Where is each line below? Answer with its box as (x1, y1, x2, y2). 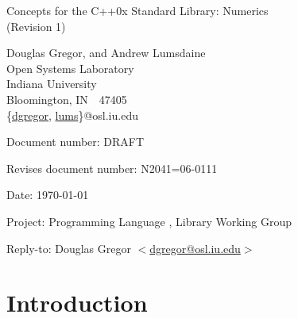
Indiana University (6, 75, 97, 92)
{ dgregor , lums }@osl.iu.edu (6, 106, 138, 123)
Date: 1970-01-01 (6, 186, 89, 203)
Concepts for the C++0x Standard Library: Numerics (6, 2, 269, 18)
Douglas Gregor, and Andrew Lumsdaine (6, 44, 206, 61)
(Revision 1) (6, 17, 66, 34)
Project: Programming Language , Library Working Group (6, 213, 292, 229)
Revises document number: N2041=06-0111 (6, 159, 218, 176)
